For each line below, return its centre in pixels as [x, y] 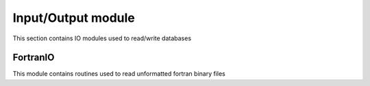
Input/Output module [74, 18]
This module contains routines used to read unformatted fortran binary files [119, 74]
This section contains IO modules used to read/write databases [102, 38]
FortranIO [34, 58]
